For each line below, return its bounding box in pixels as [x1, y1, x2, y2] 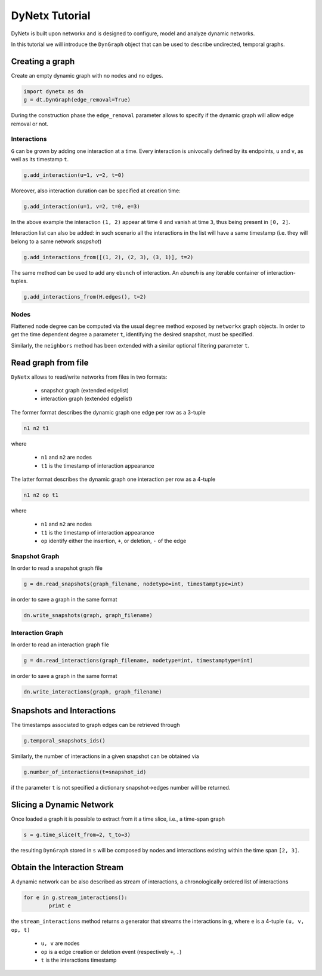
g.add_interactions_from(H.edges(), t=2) [23, 293, 147, 300]
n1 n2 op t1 [23, 492, 59, 498]
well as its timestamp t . [11, 156, 69, 163]
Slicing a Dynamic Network [11, 800, 114, 810]
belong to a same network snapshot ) [11, 238, 102, 245]
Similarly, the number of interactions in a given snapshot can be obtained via [11, 753, 199, 760]
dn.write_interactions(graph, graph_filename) [23, 688, 162, 695]
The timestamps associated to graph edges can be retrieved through [11, 722, 180, 729]
